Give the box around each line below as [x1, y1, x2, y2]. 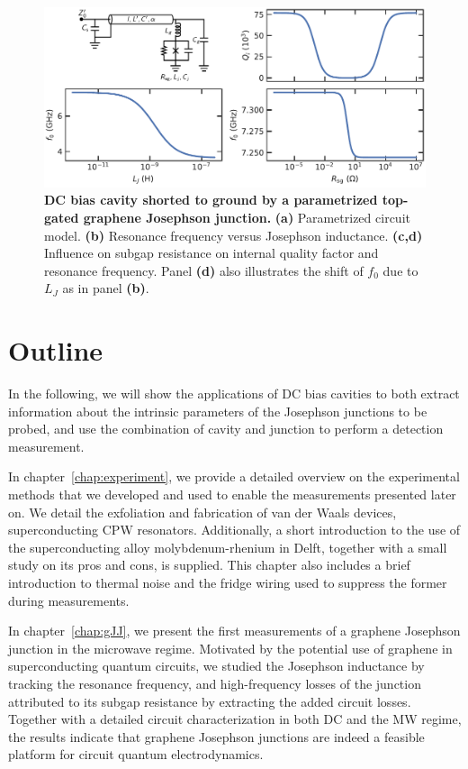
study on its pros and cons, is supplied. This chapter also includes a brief [8, 555, 410, 574]
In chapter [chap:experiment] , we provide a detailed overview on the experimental [8, 467, 460, 486]
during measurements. [8, 590, 130, 609]
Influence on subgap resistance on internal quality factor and [44, 243, 379, 262]
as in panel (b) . [62, 279, 149, 298]
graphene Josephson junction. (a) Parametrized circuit [83, 207, 410, 226]
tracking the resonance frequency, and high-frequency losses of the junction [8, 673, 421, 692]
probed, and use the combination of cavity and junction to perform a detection [8, 419, 444, 438]
